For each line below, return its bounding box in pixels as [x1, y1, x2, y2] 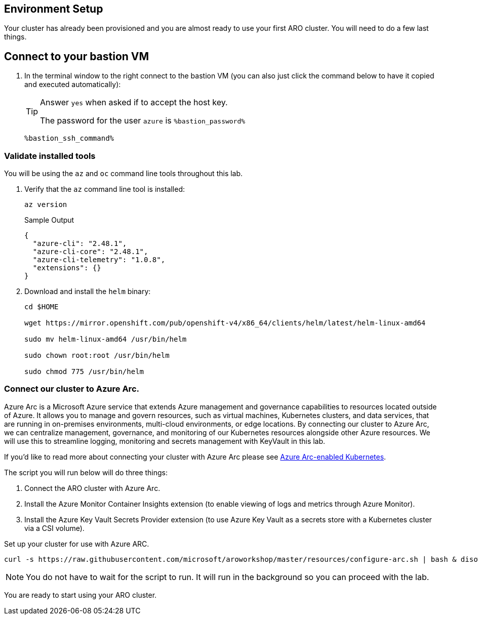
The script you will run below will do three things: [4, 468, 168, 477]
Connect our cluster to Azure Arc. [4, 384, 139, 394]
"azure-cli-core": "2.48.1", [32, 247, 148, 256]
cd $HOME [24, 303, 59, 311]
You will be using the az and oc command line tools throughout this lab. [4, 169, 243, 178]
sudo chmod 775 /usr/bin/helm [24, 367, 144, 376]
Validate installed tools [4, 150, 96, 161]
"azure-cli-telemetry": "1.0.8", [32, 256, 166, 264]
